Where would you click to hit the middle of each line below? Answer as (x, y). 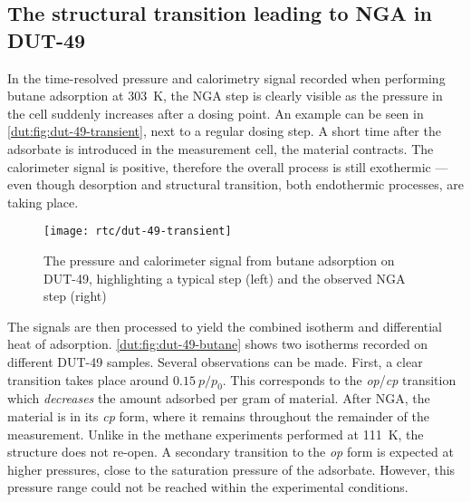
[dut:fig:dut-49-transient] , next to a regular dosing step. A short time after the (224, 131)
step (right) (75, 296)
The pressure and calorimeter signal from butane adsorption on (219, 260)
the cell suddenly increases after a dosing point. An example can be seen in (216, 113)
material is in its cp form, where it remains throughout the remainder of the (219, 415)
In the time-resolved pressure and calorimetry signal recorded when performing (226, 77)
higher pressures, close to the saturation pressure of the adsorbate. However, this (231, 469)
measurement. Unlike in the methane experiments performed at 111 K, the (216, 434)
